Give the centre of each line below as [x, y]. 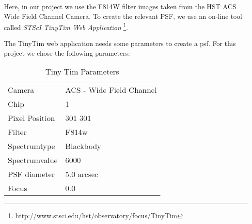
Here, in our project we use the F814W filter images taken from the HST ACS [120, 6]
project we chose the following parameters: [67, 53]
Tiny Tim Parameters [82, 71]
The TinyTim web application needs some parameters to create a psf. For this [120, 43]
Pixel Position [31, 118]
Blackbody [83, 146]
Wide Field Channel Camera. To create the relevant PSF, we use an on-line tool [123, 16]
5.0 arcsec [82, 174]
